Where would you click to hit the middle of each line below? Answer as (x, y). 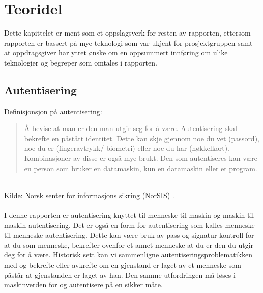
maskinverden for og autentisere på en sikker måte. (83, 285)
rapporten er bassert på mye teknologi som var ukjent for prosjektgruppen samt (128, 42)
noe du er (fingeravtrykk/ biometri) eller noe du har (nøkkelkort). (127, 148)
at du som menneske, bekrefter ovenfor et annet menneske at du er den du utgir (129, 245)
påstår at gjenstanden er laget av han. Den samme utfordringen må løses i (120, 274)
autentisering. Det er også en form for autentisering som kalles (125, 225)
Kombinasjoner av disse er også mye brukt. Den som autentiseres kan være (141, 158)
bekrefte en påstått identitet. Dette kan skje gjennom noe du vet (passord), (142, 138)
